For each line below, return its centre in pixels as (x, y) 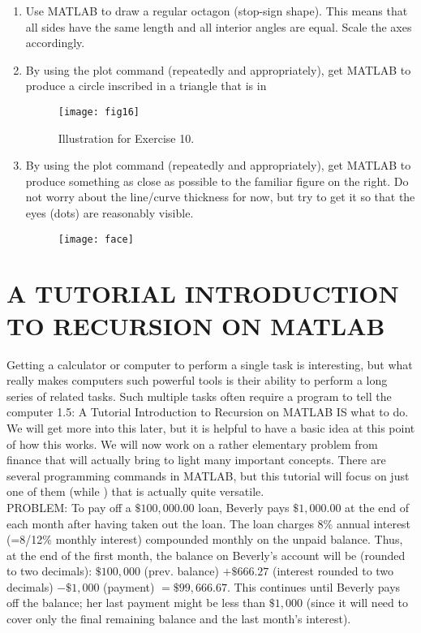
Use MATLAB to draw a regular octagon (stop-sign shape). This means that (217, 11)
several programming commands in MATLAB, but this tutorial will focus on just (208, 475)
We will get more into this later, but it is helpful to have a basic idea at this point (211, 427)
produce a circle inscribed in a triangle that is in (146, 86)
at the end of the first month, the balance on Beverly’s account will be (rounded (206, 555)
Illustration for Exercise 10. (126, 138)
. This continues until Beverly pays (314, 586)
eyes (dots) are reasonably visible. (110, 213)
